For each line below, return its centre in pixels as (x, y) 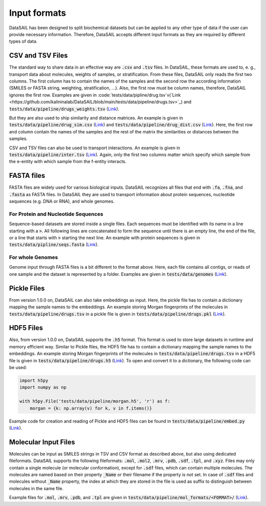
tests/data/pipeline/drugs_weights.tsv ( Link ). (64, 109)
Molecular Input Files (42, 442)
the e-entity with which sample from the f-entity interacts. (68, 162)
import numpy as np (43, 387)
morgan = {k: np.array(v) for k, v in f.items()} (91, 408)
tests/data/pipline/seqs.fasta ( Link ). (54, 245)
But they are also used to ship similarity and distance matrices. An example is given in (96, 118)
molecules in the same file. (36, 488)
